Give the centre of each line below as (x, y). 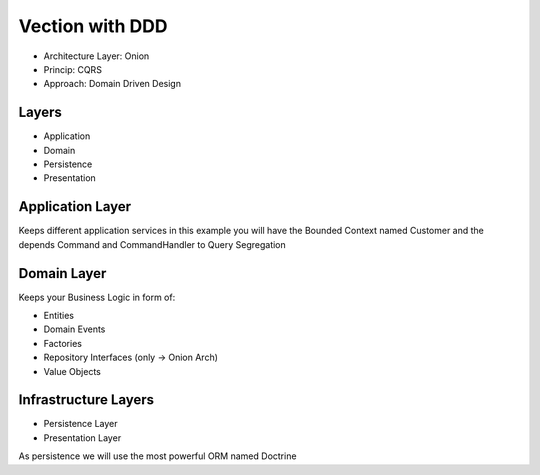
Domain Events (74, 329)
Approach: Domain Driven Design (112, 84)
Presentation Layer (82, 437)
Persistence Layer (81, 424)
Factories (62, 343)
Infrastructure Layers (86, 400)
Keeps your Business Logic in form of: (97, 297)
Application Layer (75, 206)
